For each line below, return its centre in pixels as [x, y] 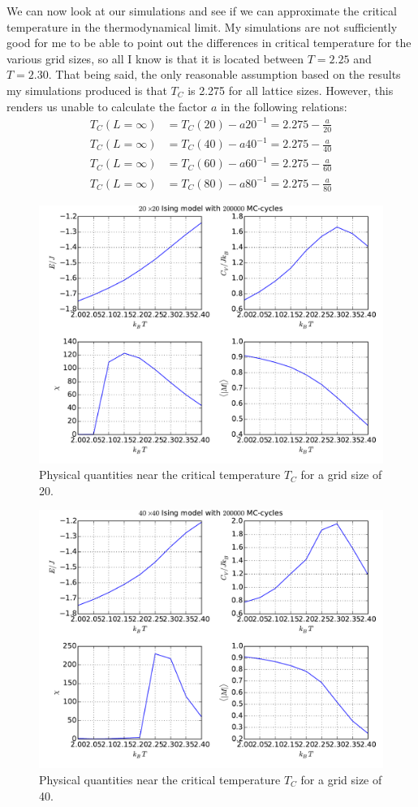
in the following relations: [284, 106]
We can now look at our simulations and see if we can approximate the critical [202, 11]
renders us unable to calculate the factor [107, 106]
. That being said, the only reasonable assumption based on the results [224, 74]
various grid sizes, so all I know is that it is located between [155, 58]
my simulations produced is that [87, 90]
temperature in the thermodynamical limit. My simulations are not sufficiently [202, 26]
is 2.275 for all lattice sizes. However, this [291, 90]
